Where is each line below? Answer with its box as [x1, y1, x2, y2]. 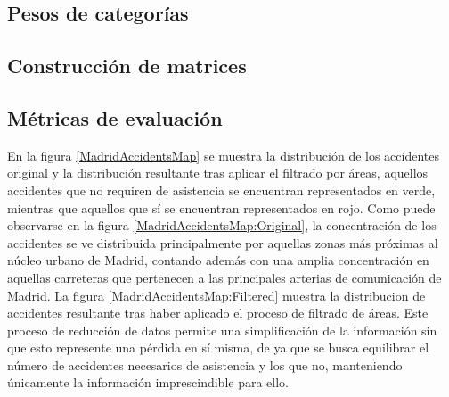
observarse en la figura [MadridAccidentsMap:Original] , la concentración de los [7, 216, 437, 235]
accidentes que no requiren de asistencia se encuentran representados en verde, [7, 180, 436, 199]
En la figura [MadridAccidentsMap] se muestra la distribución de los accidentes [7, 145, 440, 164]
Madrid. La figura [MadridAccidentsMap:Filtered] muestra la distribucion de [7, 285, 426, 304]
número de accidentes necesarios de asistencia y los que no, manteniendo [7, 355, 403, 374]
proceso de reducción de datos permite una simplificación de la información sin [7, 320, 437, 339]
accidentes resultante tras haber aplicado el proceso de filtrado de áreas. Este [7, 303, 429, 322]
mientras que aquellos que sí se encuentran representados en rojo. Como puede [7, 198, 436, 217]
